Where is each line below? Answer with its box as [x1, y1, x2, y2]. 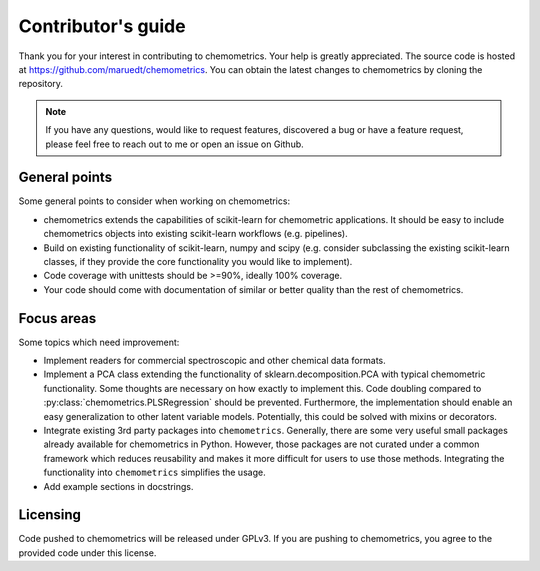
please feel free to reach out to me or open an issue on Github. [45, 138, 304, 150]
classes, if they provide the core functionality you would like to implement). [43, 255, 353, 267]
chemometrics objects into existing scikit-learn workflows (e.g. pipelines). [43, 228, 349, 240]
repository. [18, 78, 64, 90]
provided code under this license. [18, 546, 157, 559]
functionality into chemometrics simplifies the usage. [43, 466, 266, 479]
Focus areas [18, 310, 97, 327]
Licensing [18, 506, 82, 524]
